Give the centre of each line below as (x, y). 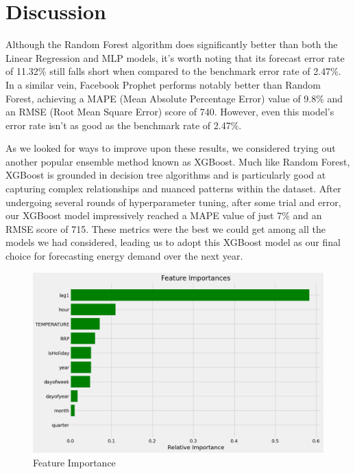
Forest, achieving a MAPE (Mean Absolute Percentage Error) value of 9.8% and (174, 98)
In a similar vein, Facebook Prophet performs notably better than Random (163, 84)
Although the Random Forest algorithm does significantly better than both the (172, 44)
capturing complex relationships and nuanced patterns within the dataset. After (173, 189)
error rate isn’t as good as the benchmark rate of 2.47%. (124, 125)
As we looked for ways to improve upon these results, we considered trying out (171, 148)
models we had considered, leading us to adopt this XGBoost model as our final (173, 242)
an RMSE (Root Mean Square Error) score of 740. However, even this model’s (170, 112)
